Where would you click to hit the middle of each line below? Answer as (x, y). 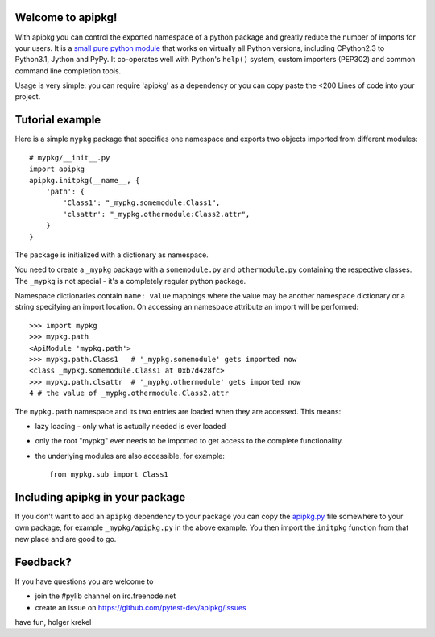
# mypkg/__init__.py (70, 158)
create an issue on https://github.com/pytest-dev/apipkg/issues (141, 607)
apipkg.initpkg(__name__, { (85, 180)
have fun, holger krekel (53, 622)
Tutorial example (58, 120)
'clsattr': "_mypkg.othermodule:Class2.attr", (157, 214)
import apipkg (57, 169)
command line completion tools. (68, 71)
